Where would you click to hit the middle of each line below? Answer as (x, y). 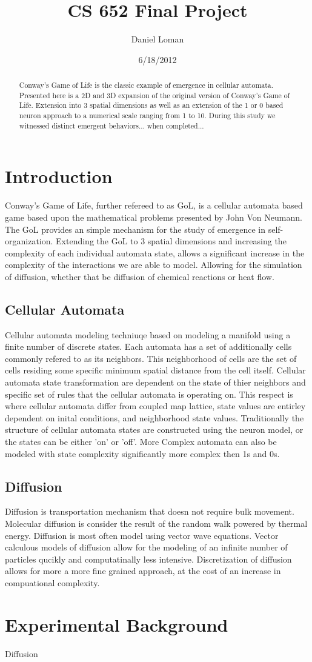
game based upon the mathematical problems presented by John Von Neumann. (154, 217)
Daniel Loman (158, 39)
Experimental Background (117, 624)
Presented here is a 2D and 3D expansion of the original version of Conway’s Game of (154, 95)
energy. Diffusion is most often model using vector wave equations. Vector (142, 535)
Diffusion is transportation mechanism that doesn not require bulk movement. (150, 511)
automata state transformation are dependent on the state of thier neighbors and (155, 382)
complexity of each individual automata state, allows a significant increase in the (155, 252)
